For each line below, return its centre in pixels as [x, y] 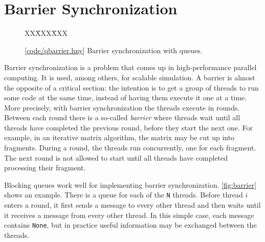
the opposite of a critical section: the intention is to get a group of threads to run [131, 87]
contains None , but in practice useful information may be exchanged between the [130, 225]
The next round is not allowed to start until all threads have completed [116, 157]
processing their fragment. [45, 168]
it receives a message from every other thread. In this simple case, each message [129, 215]
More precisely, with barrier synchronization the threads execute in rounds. [122, 107]
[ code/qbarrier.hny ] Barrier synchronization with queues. [114, 50]
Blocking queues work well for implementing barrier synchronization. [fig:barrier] [130, 184]
